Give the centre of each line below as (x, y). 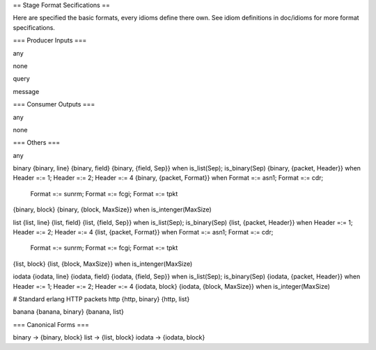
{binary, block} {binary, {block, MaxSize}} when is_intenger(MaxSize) (112, 209)
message (26, 91)
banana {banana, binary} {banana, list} (69, 312)
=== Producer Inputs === (50, 40)
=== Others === (37, 143)
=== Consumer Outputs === (54, 104)
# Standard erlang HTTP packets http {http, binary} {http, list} (101, 299)
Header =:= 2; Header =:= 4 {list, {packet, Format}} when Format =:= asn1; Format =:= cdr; (143, 232)
